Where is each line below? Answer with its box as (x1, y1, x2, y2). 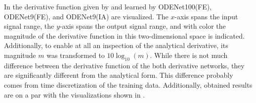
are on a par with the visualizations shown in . (4, 89, 145, 100)
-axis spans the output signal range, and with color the (59, 21, 226, 31)
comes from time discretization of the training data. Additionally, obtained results (4, 79, 253, 90)
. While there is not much (150, 50, 228, 60)
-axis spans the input (174, 11, 238, 21)
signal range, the (4, 21, 54, 31)
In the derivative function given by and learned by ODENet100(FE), (4, 1, 212, 11)
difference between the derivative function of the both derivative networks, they (4, 60, 245, 70)
